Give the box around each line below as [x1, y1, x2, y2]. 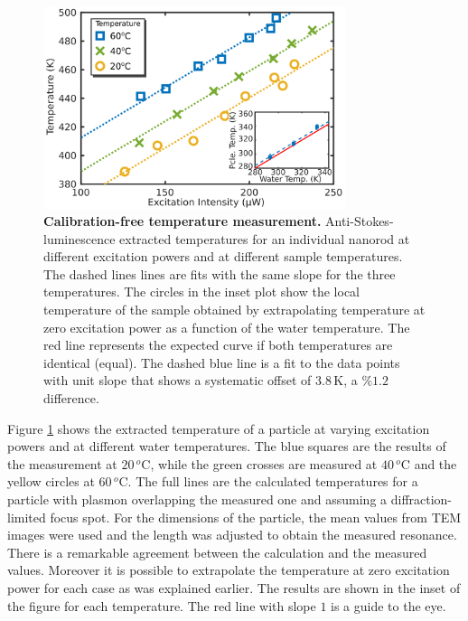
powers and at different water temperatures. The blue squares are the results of [7, 437, 446, 456]
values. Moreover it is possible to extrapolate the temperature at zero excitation [7, 560, 450, 579]
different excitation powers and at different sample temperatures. [43, 247, 403, 266]
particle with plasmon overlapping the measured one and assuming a [7, 490, 388, 509]
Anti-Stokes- [325, 212, 394, 231]
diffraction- [390, 490, 453, 509]
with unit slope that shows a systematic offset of [43, 371, 312, 390]
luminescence [43, 229, 116, 248]
